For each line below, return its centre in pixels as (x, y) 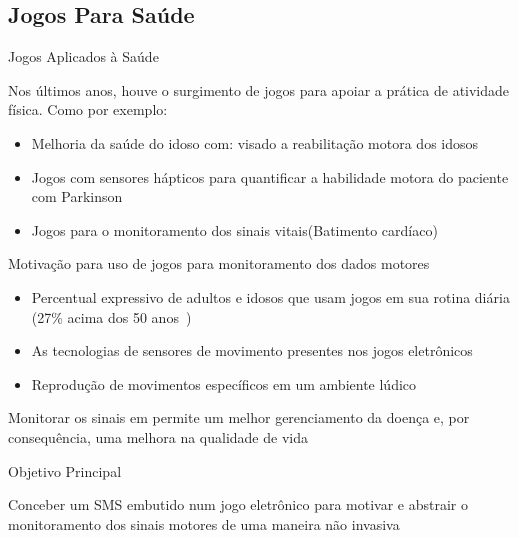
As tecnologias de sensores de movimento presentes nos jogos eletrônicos (252, 350)
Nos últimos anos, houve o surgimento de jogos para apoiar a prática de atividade (259, 89)
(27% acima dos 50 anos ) (111, 316)
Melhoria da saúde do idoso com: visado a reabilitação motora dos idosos (255, 142)
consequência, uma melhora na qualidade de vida (158, 436)
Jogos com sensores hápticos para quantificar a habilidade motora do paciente (270, 176)
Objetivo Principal (65, 470)
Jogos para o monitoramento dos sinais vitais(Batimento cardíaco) (234, 229)
